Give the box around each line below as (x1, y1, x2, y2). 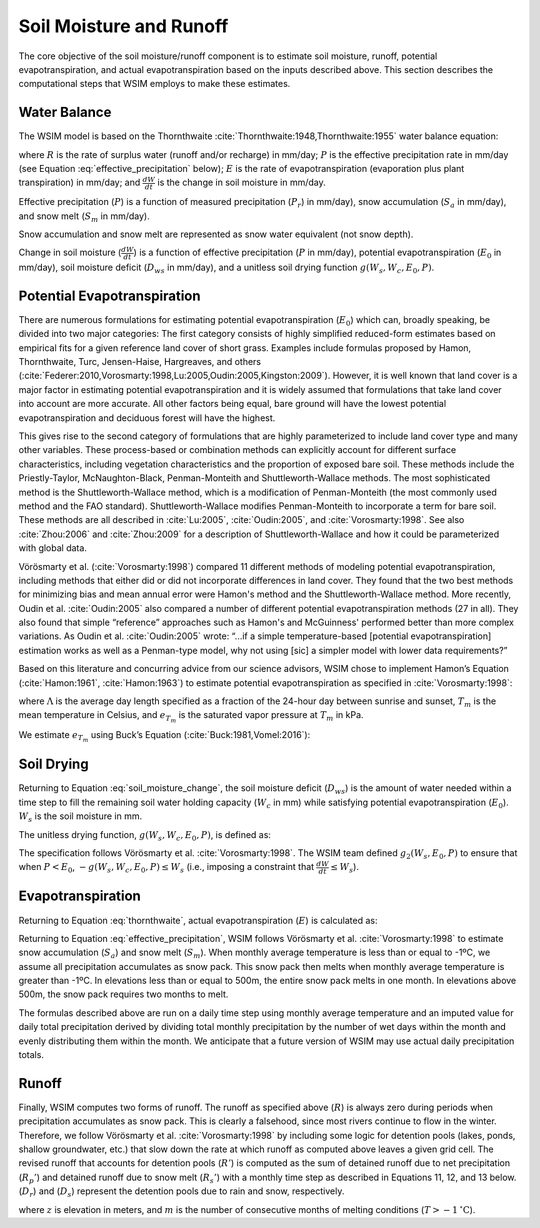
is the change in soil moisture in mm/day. (157, 176, 327, 189)
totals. (18, 1049, 45, 1061)
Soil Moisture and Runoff (18, 15, 229, 37)
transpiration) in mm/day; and (18, 176, 141, 189)
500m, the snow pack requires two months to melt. (18, 988, 229, 1000)
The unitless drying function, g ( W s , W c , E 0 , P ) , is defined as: (18, 828, 272, 843)
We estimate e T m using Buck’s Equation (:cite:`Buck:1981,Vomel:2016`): (18, 728, 311, 744)
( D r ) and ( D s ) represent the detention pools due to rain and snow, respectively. (18, 1185, 345, 1200)
